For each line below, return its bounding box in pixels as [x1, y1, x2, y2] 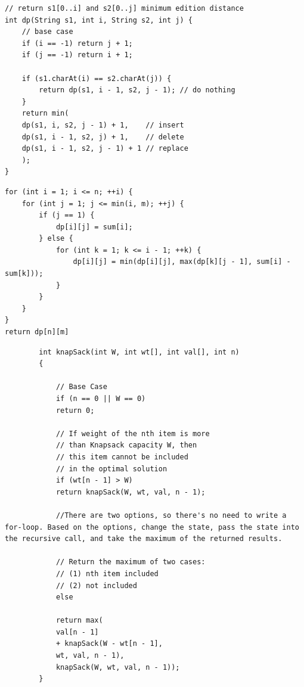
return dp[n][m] [5, 328, 69, 337]
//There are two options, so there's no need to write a [55, 511, 287, 520]
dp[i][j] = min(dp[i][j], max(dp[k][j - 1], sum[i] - [73, 257, 291, 266]
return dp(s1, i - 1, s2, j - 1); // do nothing [39, 86, 235, 95]
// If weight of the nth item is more [55, 429, 210, 438]
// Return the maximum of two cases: [55, 558, 206, 567]
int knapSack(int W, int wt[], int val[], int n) [39, 347, 240, 356]
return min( [21, 109, 69, 118]
